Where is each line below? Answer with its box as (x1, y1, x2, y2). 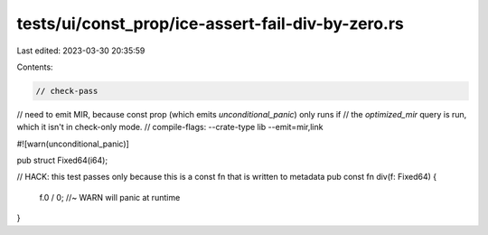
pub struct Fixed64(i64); (16, 155, 108, 166)
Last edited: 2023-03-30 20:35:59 (16, 45, 145, 56)
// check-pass (35, 86, 99, 96)
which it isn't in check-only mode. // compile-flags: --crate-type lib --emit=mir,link (16, 122, 324, 133)
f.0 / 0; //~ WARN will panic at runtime (39, 192, 181, 202)
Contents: (16, 61, 53, 72)
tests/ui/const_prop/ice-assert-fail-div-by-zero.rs (16, 14, 404, 33)
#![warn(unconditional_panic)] (16, 138, 130, 149)
